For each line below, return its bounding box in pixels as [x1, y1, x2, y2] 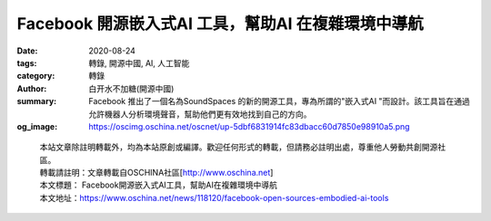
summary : [16, 96, 57, 107]
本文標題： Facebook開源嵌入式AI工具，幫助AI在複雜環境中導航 [39, 179, 277, 190]
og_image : [16, 120, 58, 131]
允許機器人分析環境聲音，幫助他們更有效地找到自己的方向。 [88, 109, 312, 120]
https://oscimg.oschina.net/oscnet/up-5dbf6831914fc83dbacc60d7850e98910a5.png [88, 120, 410, 131]
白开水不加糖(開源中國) [88, 82, 175, 94]
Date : [16, 45, 38, 56]
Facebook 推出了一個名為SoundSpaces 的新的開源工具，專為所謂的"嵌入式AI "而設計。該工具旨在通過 [88, 96, 470, 107]
